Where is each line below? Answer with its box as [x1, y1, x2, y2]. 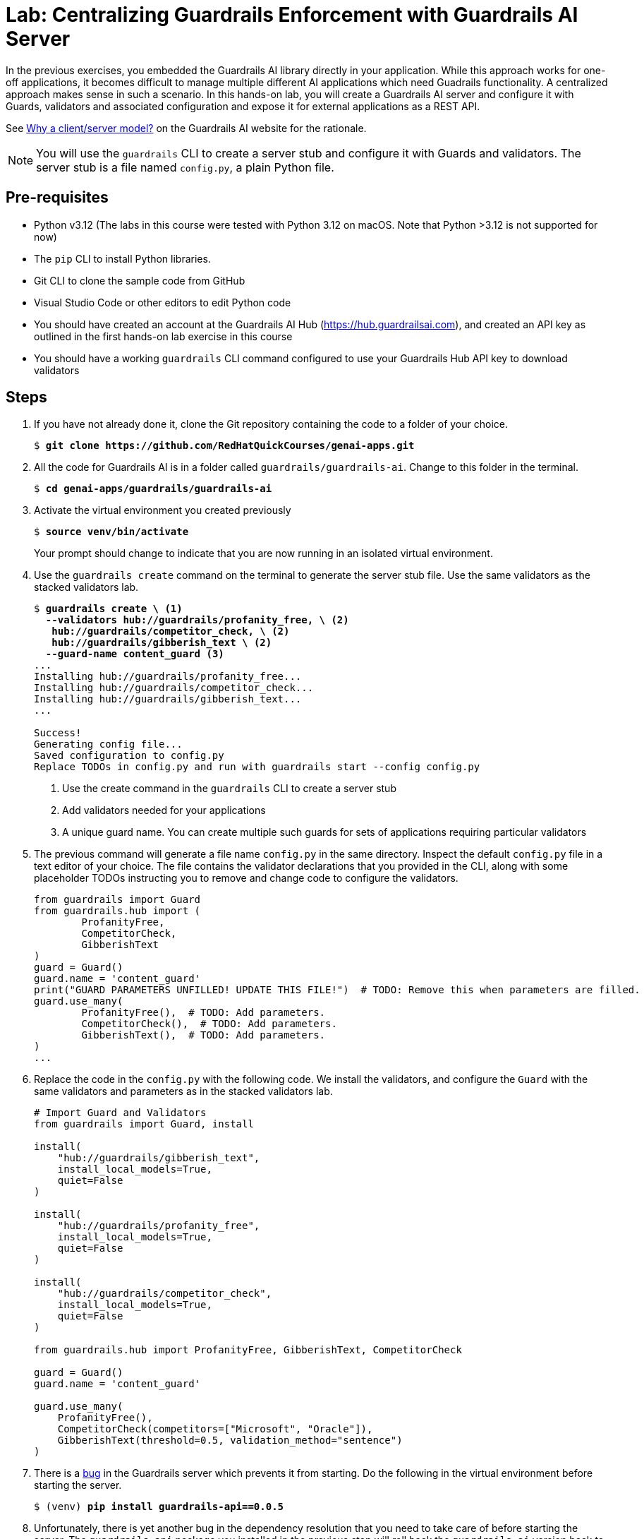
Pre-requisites [6, 188, 109, 207]
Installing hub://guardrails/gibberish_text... [34, 693, 302, 705]
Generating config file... [34, 738, 183, 750]
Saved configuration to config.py [34, 750, 224, 762]
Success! [34, 727, 82, 739]
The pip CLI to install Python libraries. [34, 252, 211, 265]
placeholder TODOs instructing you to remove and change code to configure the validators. [34, 872, 458, 885]
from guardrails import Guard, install [34, 1118, 254, 1130]
